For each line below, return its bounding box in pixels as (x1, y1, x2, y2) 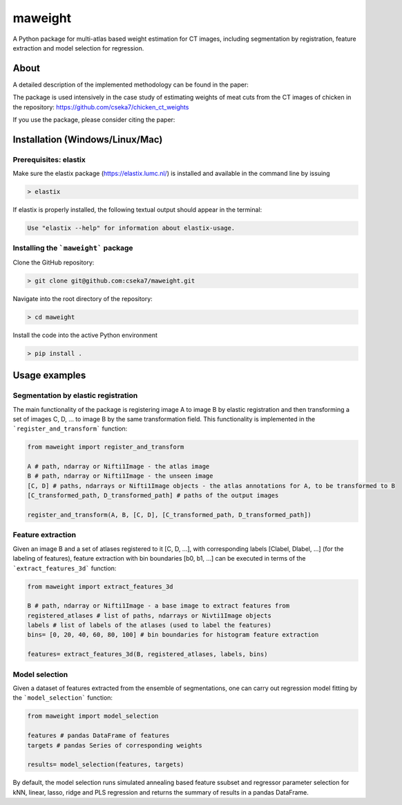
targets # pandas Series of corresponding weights (27, 741, 203, 749)
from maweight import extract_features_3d (27, 582, 173, 590)
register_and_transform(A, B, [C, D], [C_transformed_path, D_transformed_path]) (27, 511, 312, 519)
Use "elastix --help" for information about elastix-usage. (27, 224, 236, 232)
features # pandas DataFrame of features (27, 732, 170, 740)
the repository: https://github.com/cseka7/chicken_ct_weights (12, 102, 189, 111)
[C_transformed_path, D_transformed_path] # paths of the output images (27, 491, 279, 500)
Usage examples (12, 370, 86, 381)
